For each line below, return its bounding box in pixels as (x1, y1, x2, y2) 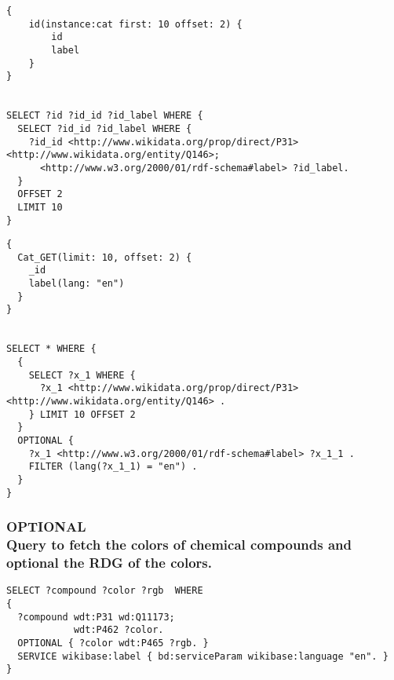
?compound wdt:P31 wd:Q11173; (17, 611, 175, 623)
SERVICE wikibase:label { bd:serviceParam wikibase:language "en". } (17, 650, 389, 662)
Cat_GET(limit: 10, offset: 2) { (17, 251, 192, 263)
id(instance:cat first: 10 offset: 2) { (28, 18, 243, 30)
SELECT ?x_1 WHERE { (28, 369, 136, 381)
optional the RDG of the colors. (6, 553, 212, 572)
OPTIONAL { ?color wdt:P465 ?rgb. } (17, 637, 209, 649)
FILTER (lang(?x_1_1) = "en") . (28, 461, 198, 473)
